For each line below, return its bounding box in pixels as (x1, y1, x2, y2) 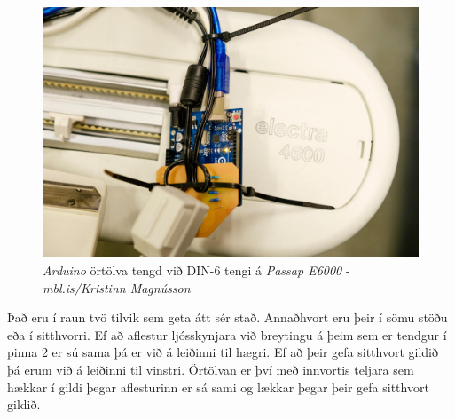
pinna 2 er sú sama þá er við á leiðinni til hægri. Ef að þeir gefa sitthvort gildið (7, 343, 438, 361)
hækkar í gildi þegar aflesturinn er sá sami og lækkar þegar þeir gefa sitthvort (7, 377, 429, 396)
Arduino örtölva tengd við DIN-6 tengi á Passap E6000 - (43, 260, 350, 279)
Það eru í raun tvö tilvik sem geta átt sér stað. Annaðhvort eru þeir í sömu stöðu (7, 308, 448, 327)
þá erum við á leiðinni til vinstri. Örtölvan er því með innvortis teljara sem (7, 360, 414, 378)
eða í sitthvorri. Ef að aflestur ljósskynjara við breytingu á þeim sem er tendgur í (7, 325, 447, 344)
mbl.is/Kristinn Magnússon (43, 278, 191, 296)
